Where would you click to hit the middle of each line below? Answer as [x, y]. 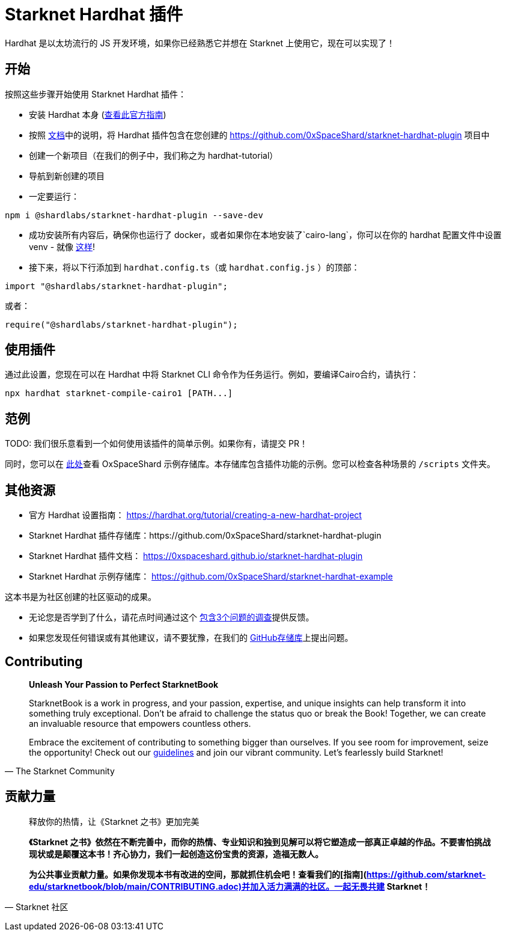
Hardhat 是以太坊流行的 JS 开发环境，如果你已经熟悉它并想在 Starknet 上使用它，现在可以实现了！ [200, 43]
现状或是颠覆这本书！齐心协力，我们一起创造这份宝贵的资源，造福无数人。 [176, 854]
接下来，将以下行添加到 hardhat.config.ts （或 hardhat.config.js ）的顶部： [194, 267]
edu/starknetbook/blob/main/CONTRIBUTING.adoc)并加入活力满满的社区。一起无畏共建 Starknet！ [230, 886]
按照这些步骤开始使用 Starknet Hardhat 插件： [96, 94]
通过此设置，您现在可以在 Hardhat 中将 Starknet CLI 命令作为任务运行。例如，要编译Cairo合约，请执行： [212, 375]
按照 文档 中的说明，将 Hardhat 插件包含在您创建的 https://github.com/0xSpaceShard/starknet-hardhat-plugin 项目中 [259, 135]
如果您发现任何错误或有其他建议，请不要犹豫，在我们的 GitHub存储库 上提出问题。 [191, 638]
